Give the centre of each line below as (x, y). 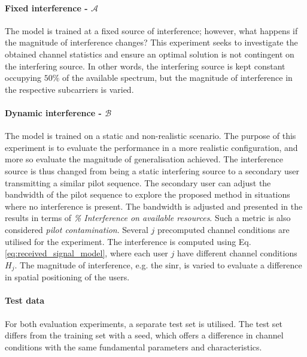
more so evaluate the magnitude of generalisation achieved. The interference (144, 159)
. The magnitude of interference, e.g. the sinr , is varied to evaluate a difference (158, 264)
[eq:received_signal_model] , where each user (86, 253)
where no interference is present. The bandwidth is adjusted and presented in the (154, 206)
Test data (25, 300)
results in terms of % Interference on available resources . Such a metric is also (148, 218)
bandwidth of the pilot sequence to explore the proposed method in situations (148, 194)
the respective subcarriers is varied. (69, 89)
